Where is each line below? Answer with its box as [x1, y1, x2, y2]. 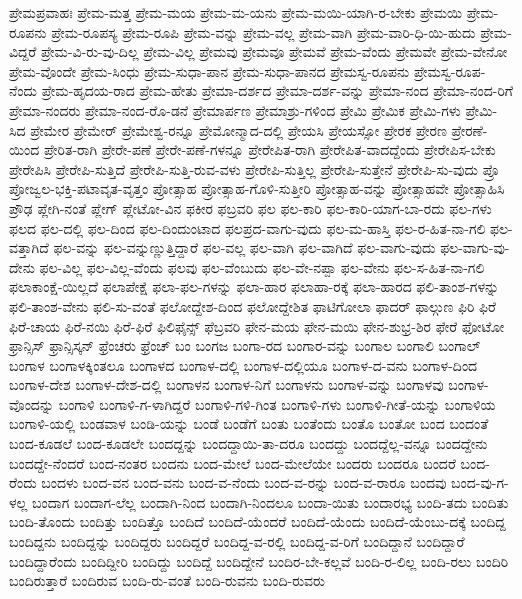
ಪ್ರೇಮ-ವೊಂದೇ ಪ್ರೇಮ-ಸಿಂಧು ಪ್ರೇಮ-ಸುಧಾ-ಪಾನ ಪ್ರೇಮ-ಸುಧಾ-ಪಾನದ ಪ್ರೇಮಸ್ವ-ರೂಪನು [9, 60, 410, 81]
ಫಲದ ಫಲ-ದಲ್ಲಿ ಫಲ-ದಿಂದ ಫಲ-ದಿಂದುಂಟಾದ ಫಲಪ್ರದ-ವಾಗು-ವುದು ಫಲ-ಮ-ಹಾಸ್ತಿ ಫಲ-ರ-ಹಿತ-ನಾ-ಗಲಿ [9, 217, 486, 238]
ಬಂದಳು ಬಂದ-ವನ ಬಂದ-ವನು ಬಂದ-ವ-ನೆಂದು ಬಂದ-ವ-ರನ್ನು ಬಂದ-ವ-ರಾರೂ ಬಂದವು [41, 472, 447, 493]
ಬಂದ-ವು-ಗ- [451, 472, 509, 493]
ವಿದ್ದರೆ [9, 41, 37, 62]
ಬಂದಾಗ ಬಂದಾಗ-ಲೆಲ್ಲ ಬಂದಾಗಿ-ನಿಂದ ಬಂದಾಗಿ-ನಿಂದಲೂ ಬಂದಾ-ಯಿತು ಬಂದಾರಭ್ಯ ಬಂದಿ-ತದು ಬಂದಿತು [32, 491, 509, 512]
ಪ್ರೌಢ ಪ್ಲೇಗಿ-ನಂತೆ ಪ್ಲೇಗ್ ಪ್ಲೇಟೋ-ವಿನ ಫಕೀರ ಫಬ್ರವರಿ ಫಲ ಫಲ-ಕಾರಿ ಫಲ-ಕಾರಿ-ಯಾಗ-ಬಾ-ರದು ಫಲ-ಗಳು [9, 197, 492, 218]
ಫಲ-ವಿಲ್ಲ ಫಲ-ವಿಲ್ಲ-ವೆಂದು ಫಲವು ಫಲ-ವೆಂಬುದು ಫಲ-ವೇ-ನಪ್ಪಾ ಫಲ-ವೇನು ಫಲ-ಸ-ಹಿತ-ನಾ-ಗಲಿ [39, 256, 485, 277]
